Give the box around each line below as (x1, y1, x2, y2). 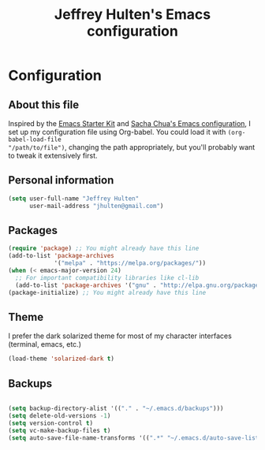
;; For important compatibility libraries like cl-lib (15, 273, 200, 281)
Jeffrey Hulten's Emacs (54, 6, 211, 24)
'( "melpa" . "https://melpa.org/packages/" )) (54, 259, 207, 267)
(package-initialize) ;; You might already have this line (8, 288, 207, 296)
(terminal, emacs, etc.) (8, 340, 81, 349)
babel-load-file (8, 136, 62, 143)
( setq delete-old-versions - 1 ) (8, 411, 111, 419)
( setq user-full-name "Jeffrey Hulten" (8, 195, 140, 203)
